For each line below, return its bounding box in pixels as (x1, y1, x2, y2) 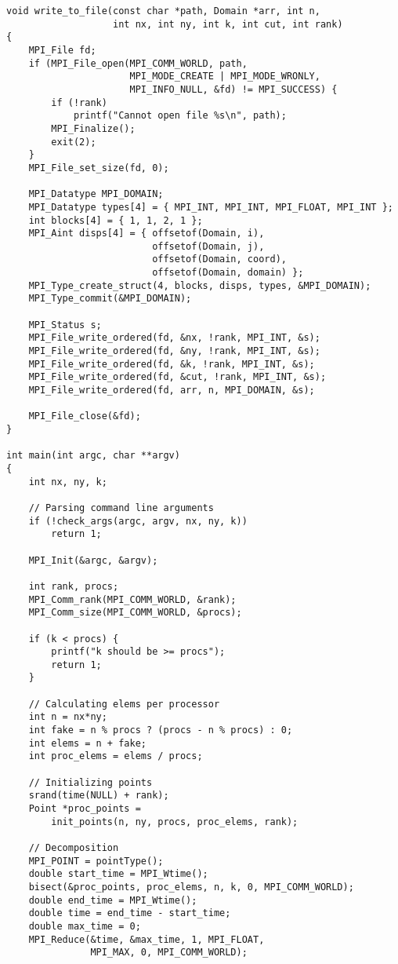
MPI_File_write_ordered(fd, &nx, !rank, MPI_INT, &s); (28, 332, 320, 344)
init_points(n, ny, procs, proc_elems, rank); (51, 816, 298, 827)
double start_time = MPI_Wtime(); (28, 868, 208, 880)
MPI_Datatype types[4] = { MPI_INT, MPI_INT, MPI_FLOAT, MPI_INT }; (28, 201, 393, 213)
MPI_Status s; (28, 319, 102, 330)
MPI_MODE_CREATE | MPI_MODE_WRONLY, (129, 71, 320, 82)
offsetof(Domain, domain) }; (152, 267, 304, 279)
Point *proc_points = (28, 803, 141, 815)
